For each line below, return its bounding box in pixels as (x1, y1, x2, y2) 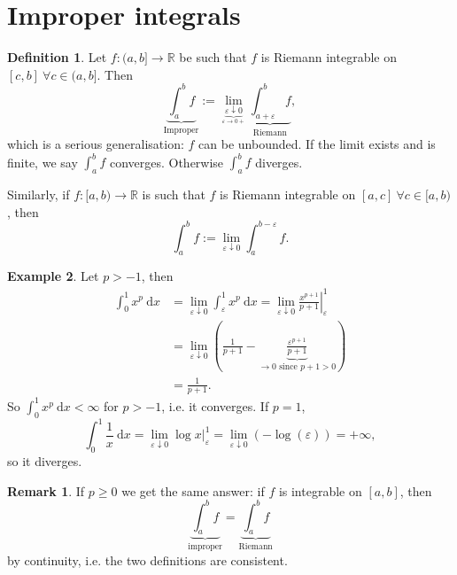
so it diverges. (7, 451, 82, 470)
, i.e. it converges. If (161, 396, 269, 415)
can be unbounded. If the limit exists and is (198, 135, 436, 153)
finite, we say (7, 152, 78, 171)
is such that (142, 184, 205, 203)
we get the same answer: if (121, 481, 265, 500)
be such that (179, 48, 247, 66)
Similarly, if (7, 184, 70, 203)
